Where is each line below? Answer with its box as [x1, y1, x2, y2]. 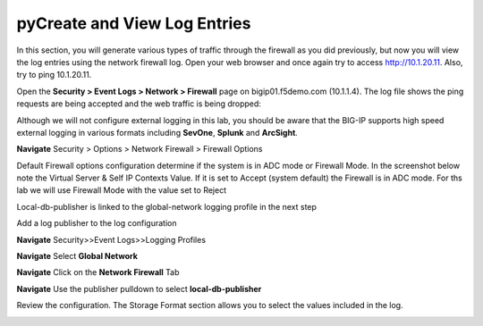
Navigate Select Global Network [16, 251, 139, 262]
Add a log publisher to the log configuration [16, 218, 178, 229]
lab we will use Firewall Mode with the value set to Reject [16, 185, 227, 196]
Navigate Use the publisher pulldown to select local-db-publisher [16, 283, 262, 294]
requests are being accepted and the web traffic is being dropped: [16, 98, 261, 109]
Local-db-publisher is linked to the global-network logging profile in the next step [16, 201, 318, 212]
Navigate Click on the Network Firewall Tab [16, 267, 180, 278]
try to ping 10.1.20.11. [16, 70, 92, 80]
